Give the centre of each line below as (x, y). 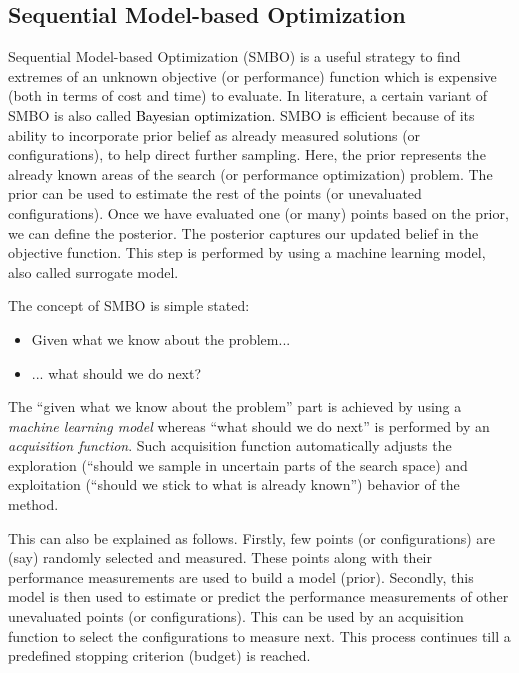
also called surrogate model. (93, 271)
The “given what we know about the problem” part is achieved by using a (235, 406)
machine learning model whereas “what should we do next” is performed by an (249, 425)
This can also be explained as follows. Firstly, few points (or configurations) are (252, 537)
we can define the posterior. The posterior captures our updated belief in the (243, 232)
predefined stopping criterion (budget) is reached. (159, 655)
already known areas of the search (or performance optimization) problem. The (250, 173)
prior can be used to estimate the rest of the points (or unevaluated (215, 193)
